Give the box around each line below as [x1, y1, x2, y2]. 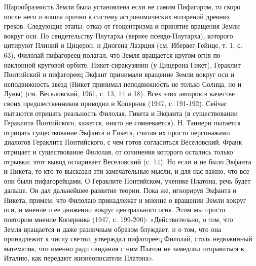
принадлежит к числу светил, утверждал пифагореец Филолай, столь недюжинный [4, 233, 253, 244]
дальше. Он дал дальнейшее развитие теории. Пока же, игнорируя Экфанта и [4, 185, 237, 195]
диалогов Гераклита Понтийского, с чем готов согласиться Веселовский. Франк [4, 137, 242, 147]
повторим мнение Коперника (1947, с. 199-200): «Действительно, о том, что [4, 214, 233, 225]
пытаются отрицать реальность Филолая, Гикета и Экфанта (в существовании [4, 108, 238, 118]
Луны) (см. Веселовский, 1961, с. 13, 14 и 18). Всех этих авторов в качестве [4, 88, 235, 99]
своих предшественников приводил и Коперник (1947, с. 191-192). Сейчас [4, 98, 227, 108]
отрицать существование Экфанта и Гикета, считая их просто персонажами [4, 127, 230, 137]
